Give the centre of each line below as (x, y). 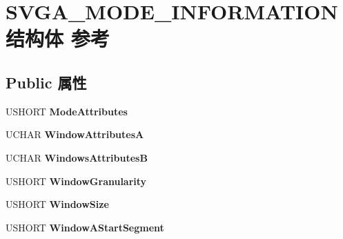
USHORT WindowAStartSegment (85, 227)
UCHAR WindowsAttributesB (77, 157)
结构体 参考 (58, 38)
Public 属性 (46, 82)
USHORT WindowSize (57, 204)
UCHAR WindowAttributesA (75, 134)
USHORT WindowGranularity (76, 181)
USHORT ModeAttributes (67, 111)
